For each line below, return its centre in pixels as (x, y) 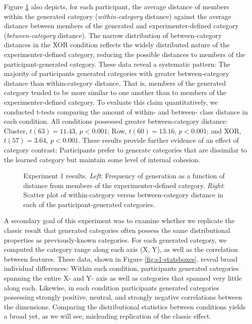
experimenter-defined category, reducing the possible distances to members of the (125, 54)
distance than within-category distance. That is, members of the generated (115, 83)
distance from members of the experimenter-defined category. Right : (124, 185)
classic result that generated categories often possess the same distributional (117, 230)
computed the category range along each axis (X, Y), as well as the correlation (121, 249)
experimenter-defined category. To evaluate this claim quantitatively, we (111, 102)
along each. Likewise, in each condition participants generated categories (112, 287)
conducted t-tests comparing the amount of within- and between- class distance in (126, 111)
